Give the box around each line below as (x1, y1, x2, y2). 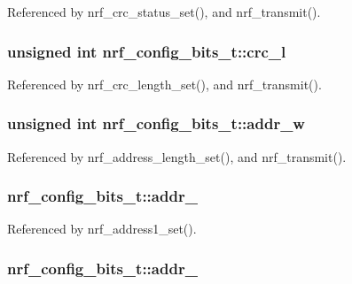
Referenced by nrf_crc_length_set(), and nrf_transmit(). (7, 74, 322, 93)
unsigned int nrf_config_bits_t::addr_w (7, 112, 305, 134)
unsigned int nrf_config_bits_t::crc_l (7, 40, 286, 62)
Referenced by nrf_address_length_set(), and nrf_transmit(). (7, 147, 347, 165)
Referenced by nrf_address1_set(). (7, 219, 197, 238)
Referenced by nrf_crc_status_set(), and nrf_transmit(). (7, 3, 321, 20)
